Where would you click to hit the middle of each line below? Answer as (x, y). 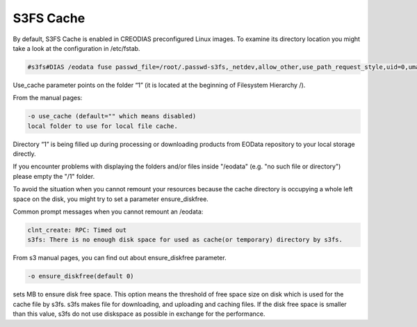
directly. (24, 154)
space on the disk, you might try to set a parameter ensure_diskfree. (111, 199)
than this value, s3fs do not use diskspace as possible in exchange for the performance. (139, 314)
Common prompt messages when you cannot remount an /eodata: (108, 212)
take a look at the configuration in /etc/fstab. (76, 48)
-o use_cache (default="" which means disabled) (112, 116)
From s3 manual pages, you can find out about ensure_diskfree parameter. (120, 258)
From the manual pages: (48, 98)
